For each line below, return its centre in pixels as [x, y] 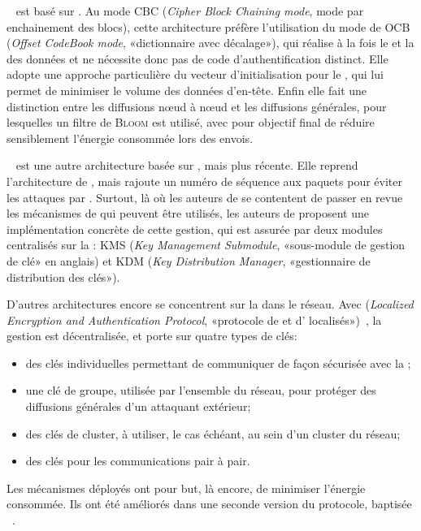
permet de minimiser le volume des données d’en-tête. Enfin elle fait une [187, 90]
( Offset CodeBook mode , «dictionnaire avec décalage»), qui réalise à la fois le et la [210, 43]
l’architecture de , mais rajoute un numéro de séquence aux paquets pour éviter [204, 181]
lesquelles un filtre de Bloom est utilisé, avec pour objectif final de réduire [191, 122]
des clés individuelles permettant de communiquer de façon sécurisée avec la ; [218, 363]
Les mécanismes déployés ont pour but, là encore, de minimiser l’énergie [186, 488]
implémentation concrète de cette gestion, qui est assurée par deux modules [195, 229]
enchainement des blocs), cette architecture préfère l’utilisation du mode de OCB [208, 26]
